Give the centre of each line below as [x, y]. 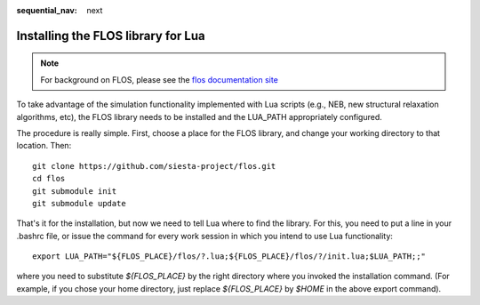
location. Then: [44, 146]
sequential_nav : [47, 10]
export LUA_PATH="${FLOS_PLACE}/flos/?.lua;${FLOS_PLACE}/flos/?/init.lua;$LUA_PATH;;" [229, 257]
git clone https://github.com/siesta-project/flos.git [154, 166]
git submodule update [79, 203]
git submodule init [75, 191]
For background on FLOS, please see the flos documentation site [160, 79]
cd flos [49, 179]
